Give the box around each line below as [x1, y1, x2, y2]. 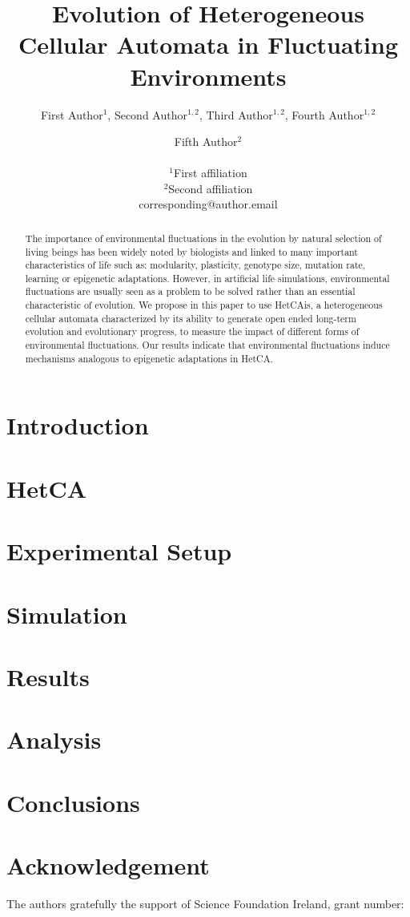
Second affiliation [168, 180, 253, 196]
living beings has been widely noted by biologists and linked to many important [25, 244, 358, 258]
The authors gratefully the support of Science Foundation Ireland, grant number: [6, 895, 404, 911]
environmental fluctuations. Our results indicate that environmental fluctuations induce [25, 338, 390, 352]
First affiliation [173, 164, 247, 181]
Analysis [6, 723, 102, 756]
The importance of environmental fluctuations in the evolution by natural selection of [25, 231, 382, 244]
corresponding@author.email [139, 196, 278, 212]
